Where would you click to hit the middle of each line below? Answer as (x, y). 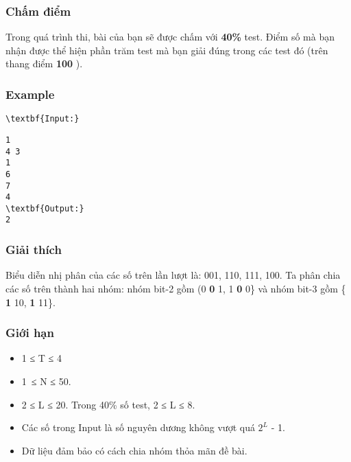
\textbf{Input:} (43, 119)
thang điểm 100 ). (44, 63)
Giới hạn (30, 333)
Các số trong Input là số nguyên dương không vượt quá (138, 427)
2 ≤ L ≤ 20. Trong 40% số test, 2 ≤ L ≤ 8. (108, 404)
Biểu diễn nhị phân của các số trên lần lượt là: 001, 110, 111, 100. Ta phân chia (173, 275)
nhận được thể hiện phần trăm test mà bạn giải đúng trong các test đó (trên (167, 50)
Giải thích (34, 250)
